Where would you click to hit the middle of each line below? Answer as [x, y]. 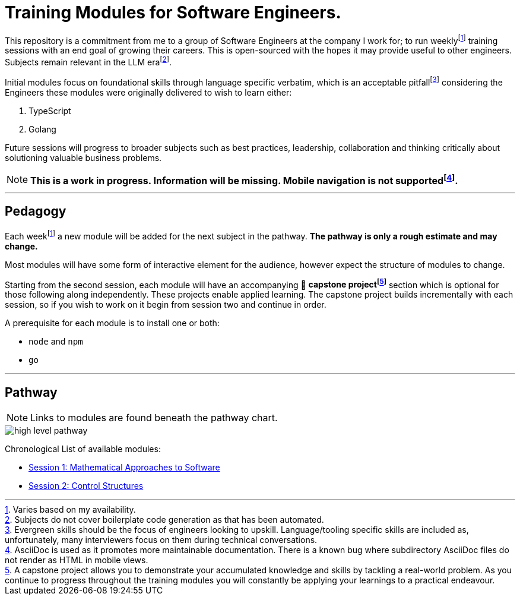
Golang [42, 129]
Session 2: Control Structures [86, 486]
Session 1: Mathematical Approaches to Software [124, 468]
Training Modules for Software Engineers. [173, 12]
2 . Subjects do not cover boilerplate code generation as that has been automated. [164, 520]
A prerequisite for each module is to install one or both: [112, 323]
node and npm [56, 342]
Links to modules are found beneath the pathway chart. [154, 418]
